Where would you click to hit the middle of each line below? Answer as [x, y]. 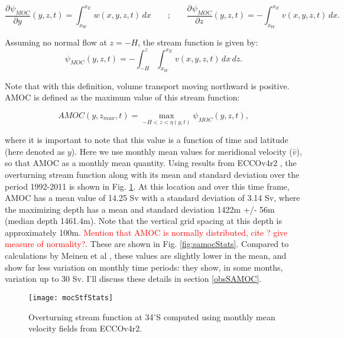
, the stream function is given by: [198, 42]
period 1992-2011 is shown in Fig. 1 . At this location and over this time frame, [147, 186]
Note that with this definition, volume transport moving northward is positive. [147, 85]
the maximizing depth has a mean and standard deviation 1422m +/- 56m [140, 209]
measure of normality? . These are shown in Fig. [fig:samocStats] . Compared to [147, 244]
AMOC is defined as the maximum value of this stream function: [122, 97]
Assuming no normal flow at [56, 42]
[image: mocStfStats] [71, 298]
